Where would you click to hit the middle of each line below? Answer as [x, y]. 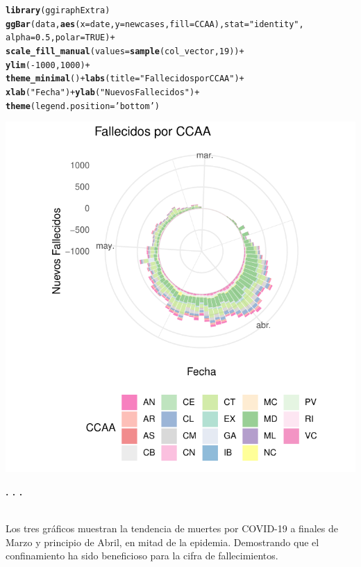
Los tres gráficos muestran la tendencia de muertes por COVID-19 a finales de [172, 528]
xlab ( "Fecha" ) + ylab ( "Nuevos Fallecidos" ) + [103, 92]
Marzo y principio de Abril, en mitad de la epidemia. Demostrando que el [162, 542]
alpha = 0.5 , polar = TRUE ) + [60, 38]
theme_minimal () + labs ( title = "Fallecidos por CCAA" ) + [125, 79]
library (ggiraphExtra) [58, 10]
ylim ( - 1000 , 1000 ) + [48, 65]
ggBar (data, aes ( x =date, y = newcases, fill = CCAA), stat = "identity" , [155, 24]
